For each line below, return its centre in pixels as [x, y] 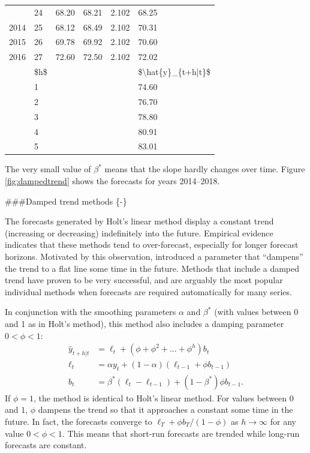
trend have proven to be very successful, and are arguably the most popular [144, 280]
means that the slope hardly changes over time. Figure [205, 169]
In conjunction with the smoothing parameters [91, 312]
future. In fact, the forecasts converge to [79, 421]
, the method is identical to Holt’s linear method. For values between [160, 397]
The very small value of [48, 169]
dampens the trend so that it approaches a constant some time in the [165, 409]
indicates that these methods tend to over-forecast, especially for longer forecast [152, 244]
